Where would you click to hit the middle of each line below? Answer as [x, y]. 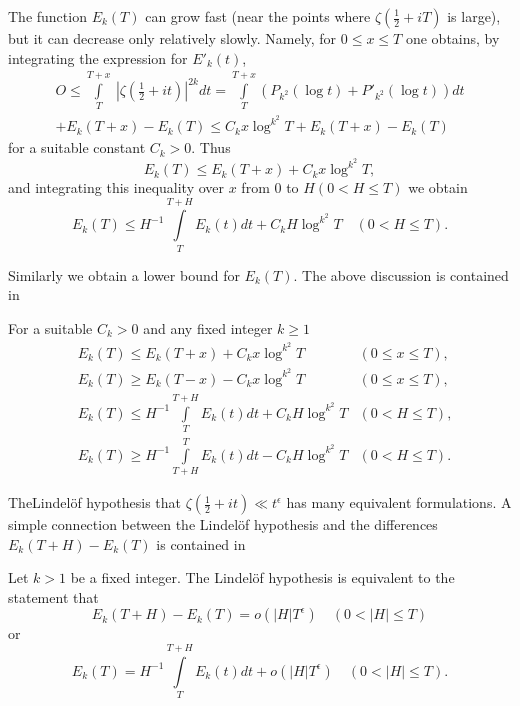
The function [47, 16]
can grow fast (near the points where [258, 16]
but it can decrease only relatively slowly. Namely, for [172, 38]
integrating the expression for [98, 57]
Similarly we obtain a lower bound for [124, 274]
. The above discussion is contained [401, 274]
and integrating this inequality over [116, 187]
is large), [474, 16]
